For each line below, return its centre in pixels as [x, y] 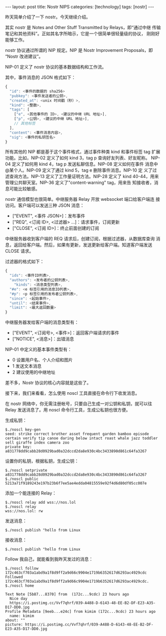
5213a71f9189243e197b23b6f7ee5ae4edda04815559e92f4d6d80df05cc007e [76, 484]
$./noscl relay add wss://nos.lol [41, 503]
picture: [14, 625]
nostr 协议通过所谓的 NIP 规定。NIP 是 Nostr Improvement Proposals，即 [79, 50]
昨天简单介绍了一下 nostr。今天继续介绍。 [48, 17]
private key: [19, 447]
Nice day [19, 599]
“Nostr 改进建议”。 [24, 56]
